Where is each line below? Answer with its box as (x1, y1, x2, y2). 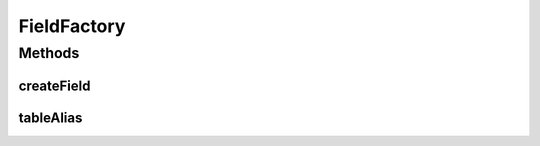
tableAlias (18, 109, 83, 126)
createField (18, 77, 91, 94)
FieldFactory (18, 15, 126, 37)
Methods (18, 44, 80, 62)
